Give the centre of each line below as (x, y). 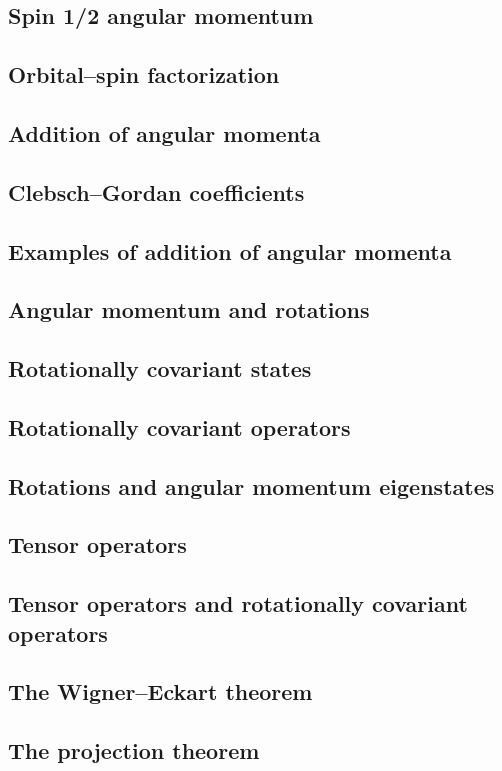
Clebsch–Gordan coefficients (156, 191)
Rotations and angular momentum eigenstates (251, 485)
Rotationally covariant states (160, 368)
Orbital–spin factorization (144, 74)
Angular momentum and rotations (189, 309)
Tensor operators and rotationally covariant (238, 603)
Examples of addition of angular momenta (230, 250)
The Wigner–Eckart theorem (160, 691)
